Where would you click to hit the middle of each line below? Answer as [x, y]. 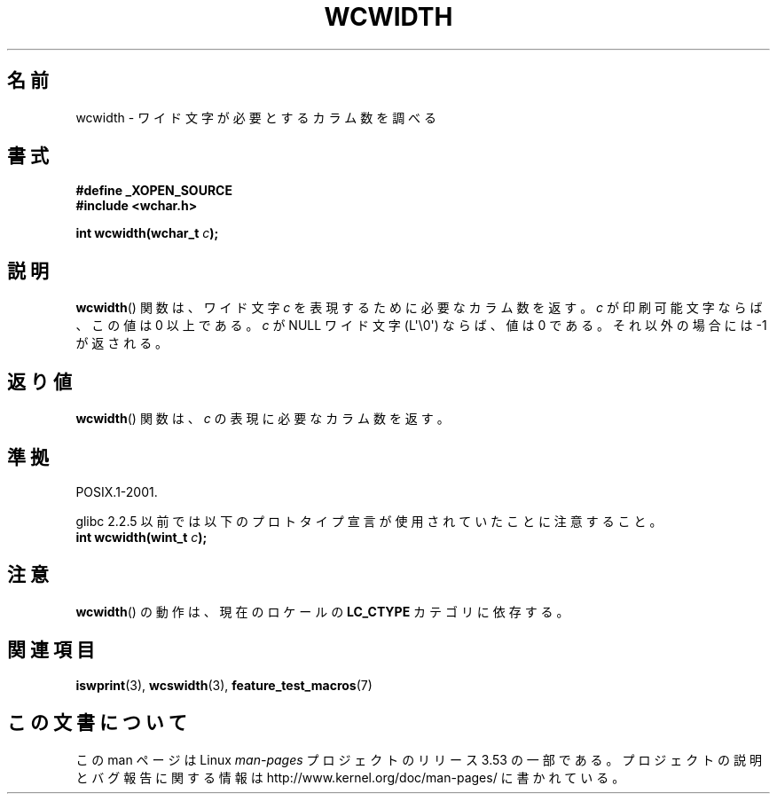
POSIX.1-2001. [117, 491]
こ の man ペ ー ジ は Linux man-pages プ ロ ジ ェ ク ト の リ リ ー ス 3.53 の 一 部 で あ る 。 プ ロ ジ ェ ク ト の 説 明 [419, 759]
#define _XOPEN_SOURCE [154, 191]
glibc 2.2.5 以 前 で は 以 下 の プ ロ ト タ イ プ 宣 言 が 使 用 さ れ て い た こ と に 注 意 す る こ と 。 [369, 521]
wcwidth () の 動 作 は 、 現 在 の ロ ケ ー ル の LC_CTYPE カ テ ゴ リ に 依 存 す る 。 [322, 611]
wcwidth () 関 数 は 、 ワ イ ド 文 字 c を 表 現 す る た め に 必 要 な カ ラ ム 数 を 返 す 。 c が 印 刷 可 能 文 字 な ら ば [419, 308]
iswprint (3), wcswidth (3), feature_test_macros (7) [224, 685]
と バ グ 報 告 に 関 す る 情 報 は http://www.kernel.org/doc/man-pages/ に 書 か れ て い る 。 [350, 777]
